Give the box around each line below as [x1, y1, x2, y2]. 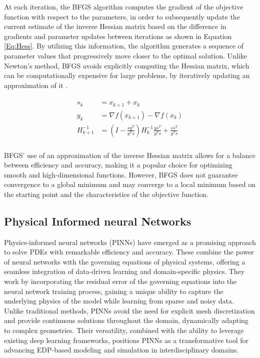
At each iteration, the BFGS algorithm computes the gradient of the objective [4, 1, 243, 11]
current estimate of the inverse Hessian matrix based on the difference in [4, 21, 226, 31]
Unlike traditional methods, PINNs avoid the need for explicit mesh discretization [4, 305, 255, 315]
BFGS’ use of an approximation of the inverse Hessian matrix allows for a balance [4, 149, 255, 160]
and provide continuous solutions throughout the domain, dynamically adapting [4, 315, 248, 325]
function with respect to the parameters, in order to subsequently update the [4, 11, 240, 21]
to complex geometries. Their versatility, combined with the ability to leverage [4, 325, 244, 335]
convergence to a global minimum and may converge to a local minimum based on [4, 179, 255, 189]
